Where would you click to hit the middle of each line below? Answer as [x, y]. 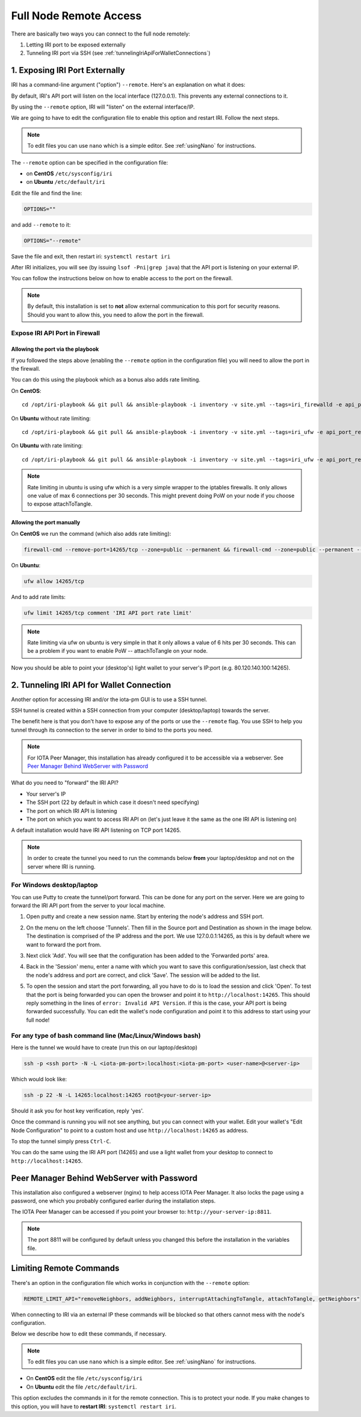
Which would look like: [39, 1079]
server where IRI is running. [61, 866]
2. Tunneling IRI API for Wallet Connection [91, 685]
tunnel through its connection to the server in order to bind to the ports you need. [112, 730]
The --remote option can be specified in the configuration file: [90, 162]
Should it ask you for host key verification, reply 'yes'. [78, 1111]
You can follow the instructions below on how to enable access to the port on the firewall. [122, 278]
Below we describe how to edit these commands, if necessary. [89, 1334]
